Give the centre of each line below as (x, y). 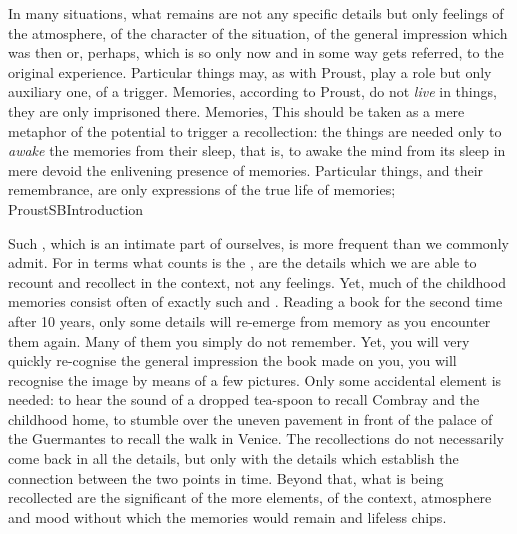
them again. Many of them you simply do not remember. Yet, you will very (239, 340)
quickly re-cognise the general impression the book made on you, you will (232, 360)
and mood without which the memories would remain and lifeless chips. (227, 516)
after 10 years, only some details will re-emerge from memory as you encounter (249, 320)
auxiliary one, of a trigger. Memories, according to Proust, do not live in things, (252, 91)
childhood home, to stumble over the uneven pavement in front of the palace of (250, 418)
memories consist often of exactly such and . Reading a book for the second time (255, 301)
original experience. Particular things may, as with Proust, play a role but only (250, 71)
